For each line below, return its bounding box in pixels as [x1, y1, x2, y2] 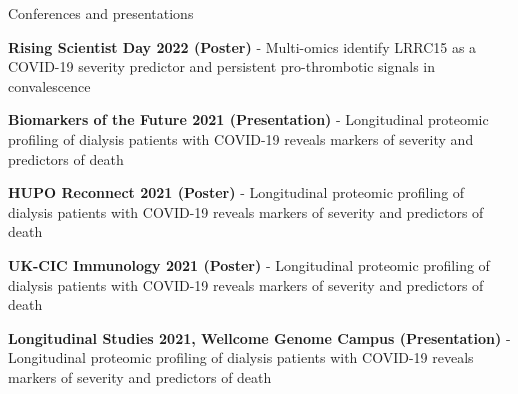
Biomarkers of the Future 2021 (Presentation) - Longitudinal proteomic [8, 109, 489, 130]
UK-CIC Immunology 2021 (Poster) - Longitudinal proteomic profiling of [8, 254, 490, 275]
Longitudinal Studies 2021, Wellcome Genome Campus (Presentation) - [8, 327, 511, 348]
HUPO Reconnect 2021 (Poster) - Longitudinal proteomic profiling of [8, 182, 465, 203]
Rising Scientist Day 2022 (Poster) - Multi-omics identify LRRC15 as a [8, 36, 477, 57]
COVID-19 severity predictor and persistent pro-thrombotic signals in [8, 56, 436, 77]
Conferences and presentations [8, 3, 194, 23]
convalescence [8, 75, 91, 96]
